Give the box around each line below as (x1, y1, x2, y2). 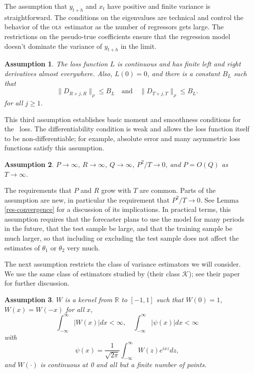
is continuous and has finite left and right (117, 59, 241, 69)
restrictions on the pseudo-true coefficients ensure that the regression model (4, 31, 231, 41)
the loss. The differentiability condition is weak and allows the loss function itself (4, 124, 250, 134)
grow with (101, 185, 131, 195)
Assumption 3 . (4, 294, 54, 305)
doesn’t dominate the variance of (4, 41, 102, 51)
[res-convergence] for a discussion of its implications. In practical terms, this (4, 204, 231, 214)
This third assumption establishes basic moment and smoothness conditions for (4, 114, 241, 124)
